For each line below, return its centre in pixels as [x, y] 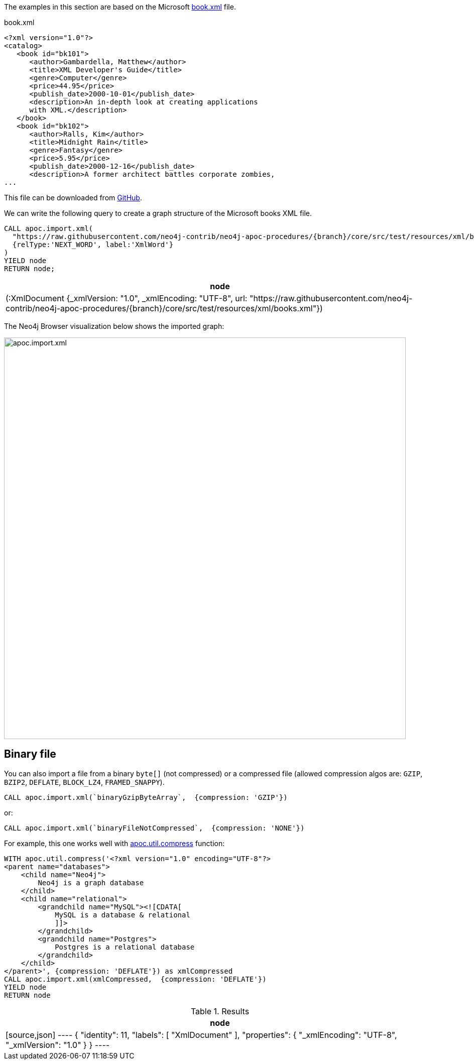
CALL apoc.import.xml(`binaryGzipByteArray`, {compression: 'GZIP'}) [146, 797]
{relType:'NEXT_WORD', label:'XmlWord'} [93, 245]
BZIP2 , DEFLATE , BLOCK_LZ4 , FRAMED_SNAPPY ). [84, 782]
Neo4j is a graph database [91, 882]
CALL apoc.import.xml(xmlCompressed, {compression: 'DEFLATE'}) [135, 979]
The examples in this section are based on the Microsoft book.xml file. [120, 7]
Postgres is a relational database [125, 947]
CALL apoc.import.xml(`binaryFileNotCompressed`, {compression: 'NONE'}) [154, 828]
